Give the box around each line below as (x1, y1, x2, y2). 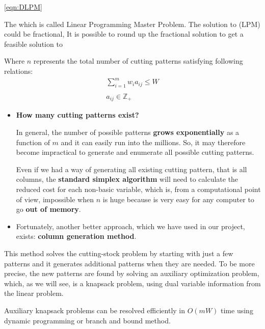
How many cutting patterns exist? (16, 109, 139, 120)
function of (16, 136, 50, 147)
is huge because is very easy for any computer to (102, 194, 254, 204)
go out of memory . (16, 204, 81, 214)
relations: (4, 65, 33, 76)
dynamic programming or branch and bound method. (4, 315, 171, 325)
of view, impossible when (16, 194, 94, 204)
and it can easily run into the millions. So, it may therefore (61, 136, 246, 147)
